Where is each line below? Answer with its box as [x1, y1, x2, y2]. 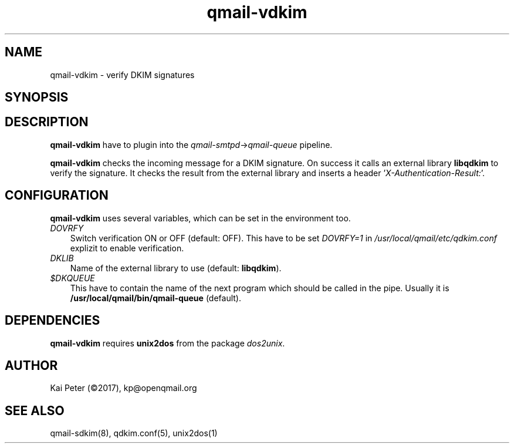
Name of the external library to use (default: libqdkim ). [70, 262, 282, 273]
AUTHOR [5, 358, 58, 373]
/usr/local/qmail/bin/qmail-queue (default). [70, 292, 241, 303]
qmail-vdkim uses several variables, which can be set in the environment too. [50, 213, 351, 223]
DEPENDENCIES [5, 313, 100, 328]
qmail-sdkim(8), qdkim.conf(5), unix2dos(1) [50, 428, 218, 439]
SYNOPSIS [5, 90, 69, 105]
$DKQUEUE [50, 272, 95, 283]
